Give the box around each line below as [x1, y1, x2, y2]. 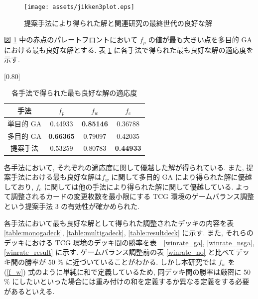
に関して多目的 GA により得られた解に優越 [111, 172, 252, 182]
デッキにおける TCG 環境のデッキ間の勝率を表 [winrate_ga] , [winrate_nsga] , [4, 237, 255, 247]
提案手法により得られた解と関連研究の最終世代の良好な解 [24, 17, 212, 28]
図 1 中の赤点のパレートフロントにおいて [4, 34, 137, 45]
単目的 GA [7, 118, 42, 128]
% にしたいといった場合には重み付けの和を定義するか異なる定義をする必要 [4, 276, 250, 287]
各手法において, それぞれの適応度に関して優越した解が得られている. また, [4, 162, 244, 172]
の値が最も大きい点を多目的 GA [148, 34, 252, 45]
